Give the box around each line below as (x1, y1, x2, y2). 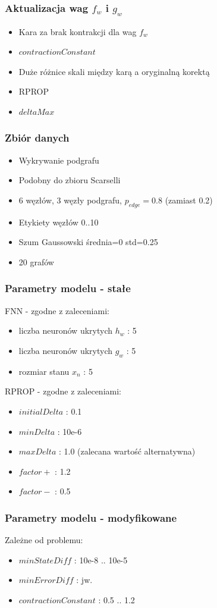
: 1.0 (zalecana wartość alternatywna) (58, 445, 196, 457)
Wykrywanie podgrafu (18, 153, 99, 166)
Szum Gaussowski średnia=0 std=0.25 (18, 236, 158, 248)
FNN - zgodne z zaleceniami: (5, 304, 109, 316)
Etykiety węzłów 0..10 (18, 215, 99, 228)
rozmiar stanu (18, 365, 70, 377)
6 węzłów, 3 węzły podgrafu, (18, 193, 122, 206)
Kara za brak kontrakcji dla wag (18, 25, 137, 37)
